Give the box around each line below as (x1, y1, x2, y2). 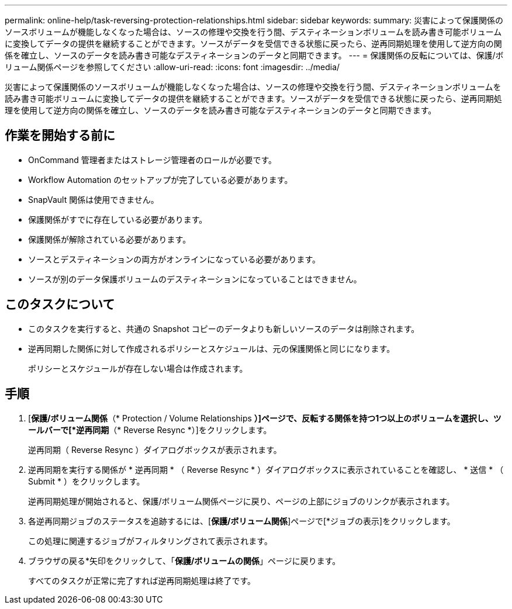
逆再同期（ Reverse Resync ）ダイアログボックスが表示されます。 (28, 444, 282, 455)
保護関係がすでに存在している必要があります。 (28, 214, 207, 224)
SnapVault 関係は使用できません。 (28, 194, 159, 205)
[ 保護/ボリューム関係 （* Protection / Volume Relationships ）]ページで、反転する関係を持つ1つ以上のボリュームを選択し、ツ (28, 413, 501, 423)
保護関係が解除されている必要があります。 (28, 234, 191, 244)
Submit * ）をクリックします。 (28, 476, 145, 486)
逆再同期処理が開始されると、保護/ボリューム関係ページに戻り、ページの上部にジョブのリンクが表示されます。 (28, 496, 455, 506)
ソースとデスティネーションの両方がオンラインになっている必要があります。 (28, 254, 321, 264)
